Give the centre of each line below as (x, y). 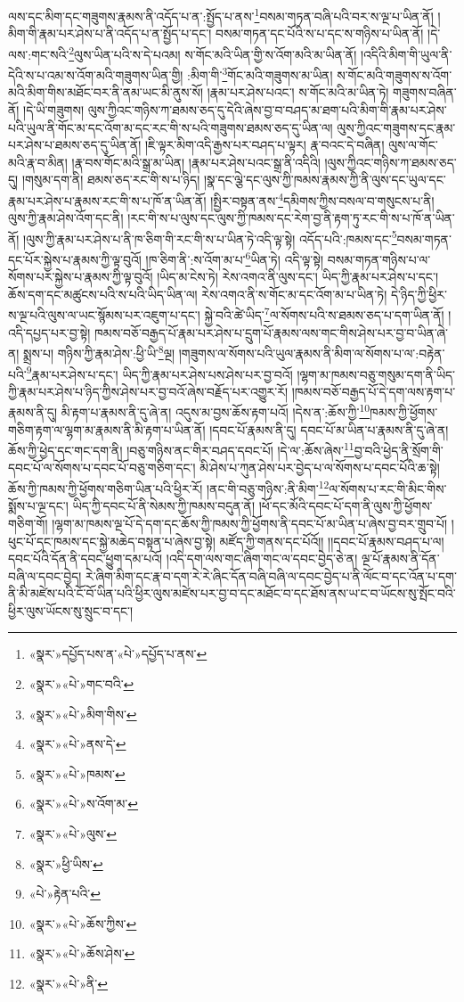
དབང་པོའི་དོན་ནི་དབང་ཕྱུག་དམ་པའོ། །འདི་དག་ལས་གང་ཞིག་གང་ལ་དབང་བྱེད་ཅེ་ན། (183, 558)
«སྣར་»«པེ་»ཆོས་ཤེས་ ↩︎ (82, 953)
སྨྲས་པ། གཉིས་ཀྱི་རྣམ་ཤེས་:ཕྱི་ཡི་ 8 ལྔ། (99, 352)
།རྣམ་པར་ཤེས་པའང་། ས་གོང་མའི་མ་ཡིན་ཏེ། (298, 92)
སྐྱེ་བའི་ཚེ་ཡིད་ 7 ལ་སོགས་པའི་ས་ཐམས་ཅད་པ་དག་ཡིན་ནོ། (324, 314)
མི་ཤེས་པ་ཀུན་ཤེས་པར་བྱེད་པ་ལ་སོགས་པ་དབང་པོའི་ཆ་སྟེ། (320, 468)
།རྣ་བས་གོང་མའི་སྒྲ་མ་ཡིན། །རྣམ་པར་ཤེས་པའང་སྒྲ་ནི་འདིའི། (196, 162)
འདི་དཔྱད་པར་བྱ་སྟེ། (49, 332)
